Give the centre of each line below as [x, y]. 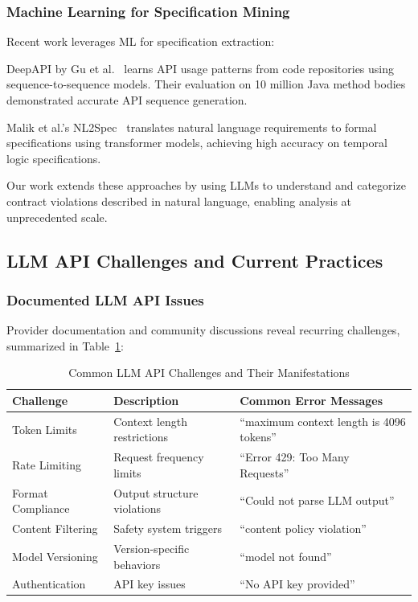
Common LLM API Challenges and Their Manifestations [209, 373]
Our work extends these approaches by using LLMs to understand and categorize [206, 185]
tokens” [258, 437]
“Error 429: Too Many [295, 457]
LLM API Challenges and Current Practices [195, 260]
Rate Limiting [47, 465]
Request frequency [159, 457]
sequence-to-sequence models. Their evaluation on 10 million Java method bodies [206, 84]
